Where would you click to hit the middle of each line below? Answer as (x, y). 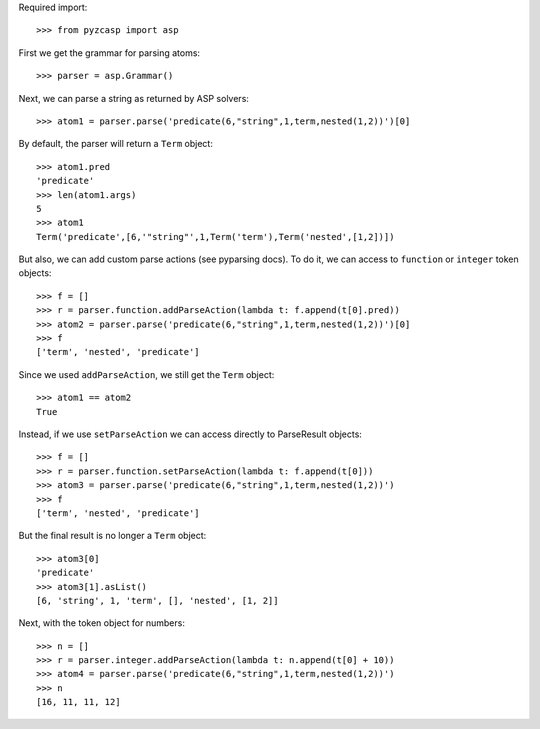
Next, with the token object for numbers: (101, 623)
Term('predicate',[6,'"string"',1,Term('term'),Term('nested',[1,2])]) (215, 236)
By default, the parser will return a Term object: (116, 144)
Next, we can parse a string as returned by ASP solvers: (134, 98)
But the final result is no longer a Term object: (112, 536)
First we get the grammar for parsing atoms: (109, 52)
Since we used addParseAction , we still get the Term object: (146, 374)
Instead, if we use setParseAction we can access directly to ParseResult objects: (190, 434)
